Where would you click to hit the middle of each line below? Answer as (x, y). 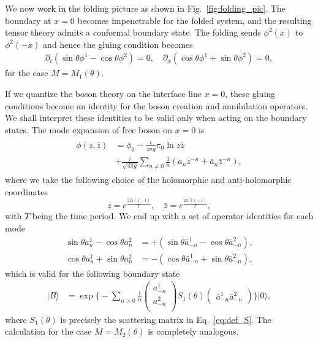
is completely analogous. (193, 331)
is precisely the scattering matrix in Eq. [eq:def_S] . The (166, 319)
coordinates (26, 191)
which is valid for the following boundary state (93, 273)
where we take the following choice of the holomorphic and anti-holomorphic (148, 180)
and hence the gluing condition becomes (118, 44)
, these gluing (250, 93)
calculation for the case (48, 331)
